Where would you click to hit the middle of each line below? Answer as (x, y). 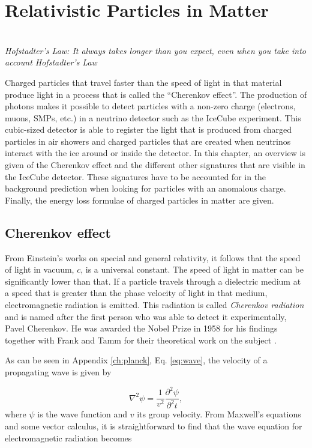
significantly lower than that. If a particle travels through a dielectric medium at (153, 281)
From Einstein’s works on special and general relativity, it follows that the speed (153, 257)
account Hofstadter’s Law (51, 62)
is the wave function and (82, 414)
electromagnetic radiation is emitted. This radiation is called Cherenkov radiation (154, 305)
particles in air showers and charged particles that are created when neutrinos (148, 141)
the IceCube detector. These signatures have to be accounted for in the (136, 176)
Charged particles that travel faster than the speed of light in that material (143, 82)
